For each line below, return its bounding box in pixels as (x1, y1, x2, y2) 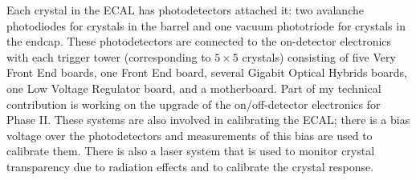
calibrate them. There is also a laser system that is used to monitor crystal (6, 142, 375, 159)
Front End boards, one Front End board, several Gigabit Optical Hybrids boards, (6, 64, 407, 81)
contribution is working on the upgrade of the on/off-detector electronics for (6, 95, 381, 112)
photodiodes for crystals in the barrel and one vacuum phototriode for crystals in (6, 17, 406, 34)
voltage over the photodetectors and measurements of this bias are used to (6, 126, 373, 143)
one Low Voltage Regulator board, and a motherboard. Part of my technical (6, 79, 381, 96)
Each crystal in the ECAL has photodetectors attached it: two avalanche (6, 2, 364, 18)
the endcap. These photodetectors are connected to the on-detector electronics (6, 33, 392, 50)
